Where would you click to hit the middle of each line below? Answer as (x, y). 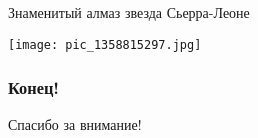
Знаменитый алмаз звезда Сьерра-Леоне (129, 12)
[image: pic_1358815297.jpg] (105, 44)
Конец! (34, 87)
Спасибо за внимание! (75, 124)
